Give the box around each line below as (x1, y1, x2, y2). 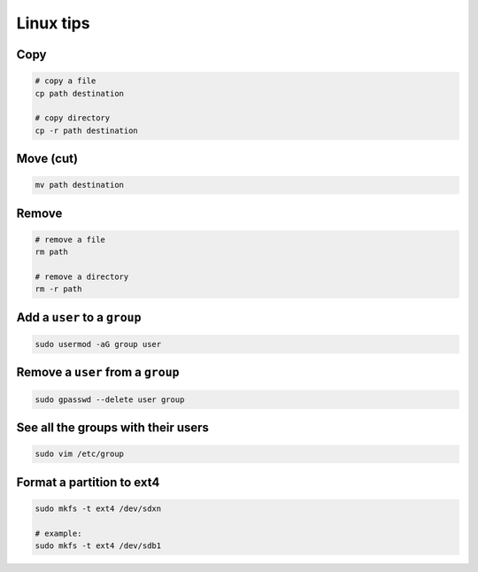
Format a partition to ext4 (16, 475, 160, 490)
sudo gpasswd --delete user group (35, 394, 185, 405)
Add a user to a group (16, 310, 142, 325)
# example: (35, 528, 82, 538)
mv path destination (35, 180, 124, 190)
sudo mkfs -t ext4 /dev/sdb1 (35, 541, 162, 551)
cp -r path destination (35, 125, 139, 135)
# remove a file (35, 235, 106, 244)
